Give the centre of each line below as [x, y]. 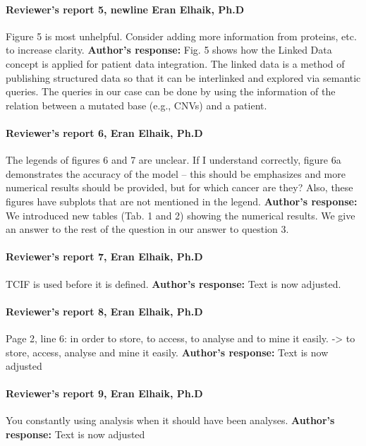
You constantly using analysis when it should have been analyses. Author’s [170, 420]
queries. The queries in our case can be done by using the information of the [171, 91]
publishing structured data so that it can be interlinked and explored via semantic [183, 77]
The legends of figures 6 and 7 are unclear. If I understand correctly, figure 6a [173, 160]
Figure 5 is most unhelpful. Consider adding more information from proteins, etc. [181, 36]
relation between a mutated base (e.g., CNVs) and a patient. [136, 105]
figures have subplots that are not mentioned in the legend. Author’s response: [182, 201]
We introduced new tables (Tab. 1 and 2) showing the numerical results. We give [181, 215]
